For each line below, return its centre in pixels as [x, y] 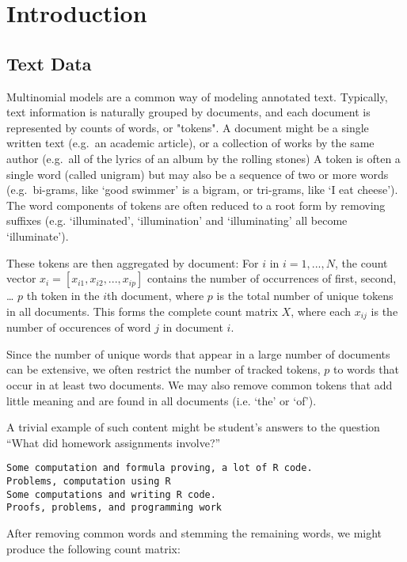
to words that [366, 369]
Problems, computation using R [89, 481]
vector [21, 278]
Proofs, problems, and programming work [114, 508]
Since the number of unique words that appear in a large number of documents [198, 353]
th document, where [156, 296]
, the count [361, 262]
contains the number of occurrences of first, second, [272, 278]
